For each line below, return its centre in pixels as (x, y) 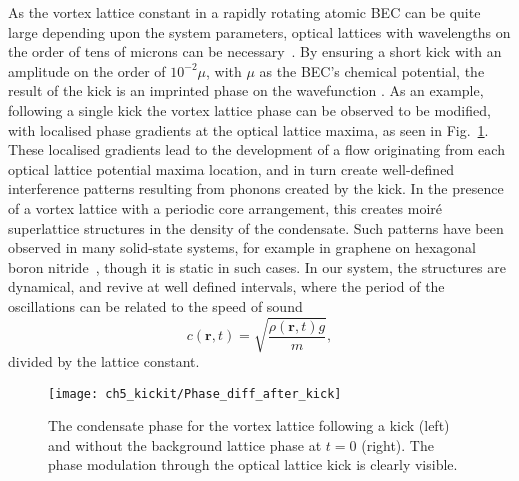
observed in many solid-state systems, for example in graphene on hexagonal (242, 247)
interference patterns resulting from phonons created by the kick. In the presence (256, 188)
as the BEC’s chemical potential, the (372, 70)
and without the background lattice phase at (185, 444)
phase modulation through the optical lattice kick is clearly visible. (253, 464)
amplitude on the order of (87, 70)
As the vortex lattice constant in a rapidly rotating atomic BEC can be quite (244, 12)
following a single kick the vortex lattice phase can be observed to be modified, (249, 109)
